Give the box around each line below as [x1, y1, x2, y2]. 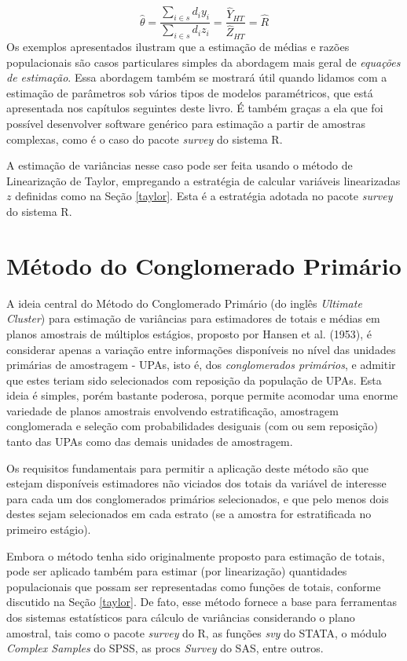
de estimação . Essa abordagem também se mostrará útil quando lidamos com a [6, 69, 387, 86]
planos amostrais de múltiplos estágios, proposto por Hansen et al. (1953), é [6, 325, 372, 341]
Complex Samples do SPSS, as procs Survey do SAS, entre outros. [6, 640, 324, 656]
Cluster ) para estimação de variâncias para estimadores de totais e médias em [6, 310, 380, 327]
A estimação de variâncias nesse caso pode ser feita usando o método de [6, 157, 353, 173]
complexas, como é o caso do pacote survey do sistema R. [6, 130, 283, 147]
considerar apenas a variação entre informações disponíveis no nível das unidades [6, 341, 396, 357]
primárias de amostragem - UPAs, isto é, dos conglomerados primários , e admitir [6, 356, 396, 373]
